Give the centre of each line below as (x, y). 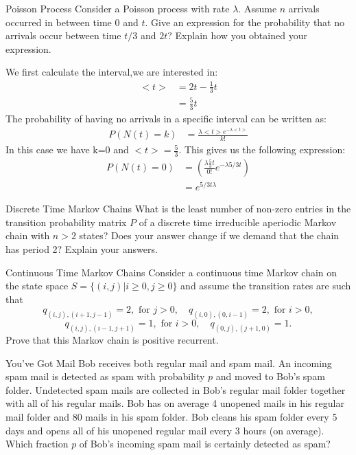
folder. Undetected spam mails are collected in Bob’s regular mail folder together (176, 389)
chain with (28, 235)
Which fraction (37, 444)
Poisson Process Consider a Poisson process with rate (118, 8)
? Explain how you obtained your (237, 35)
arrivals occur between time (63, 35)
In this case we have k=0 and (67, 149)
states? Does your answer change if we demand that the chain (209, 235)
